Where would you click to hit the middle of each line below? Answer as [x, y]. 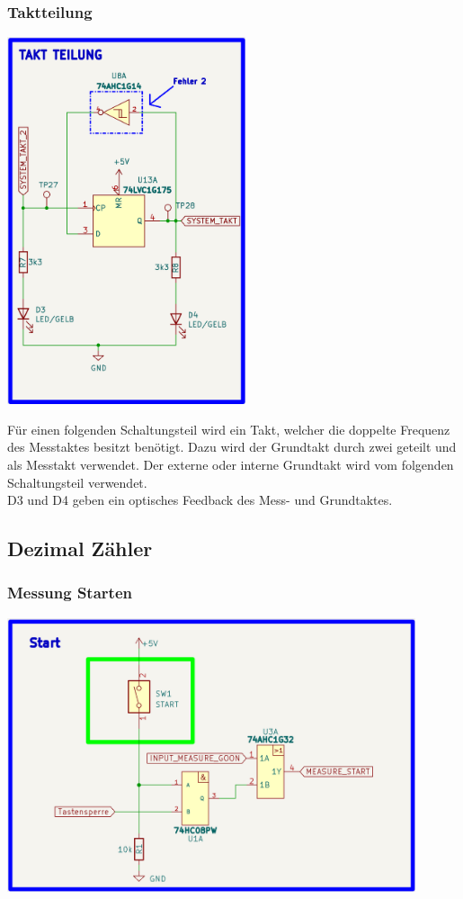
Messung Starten [70, 593]
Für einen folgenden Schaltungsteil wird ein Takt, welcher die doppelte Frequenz [229, 429]
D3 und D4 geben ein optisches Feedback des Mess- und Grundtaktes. [200, 500]
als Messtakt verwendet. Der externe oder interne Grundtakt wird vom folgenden [231, 464]
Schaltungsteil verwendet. [77, 482]
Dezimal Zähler [80, 548]
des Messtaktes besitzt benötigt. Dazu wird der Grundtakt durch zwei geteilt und [232, 447]
